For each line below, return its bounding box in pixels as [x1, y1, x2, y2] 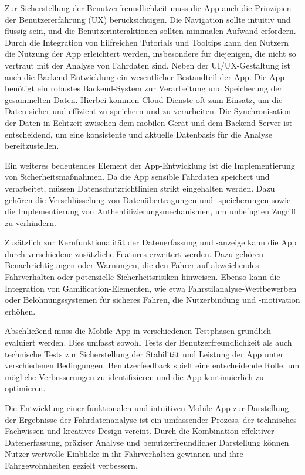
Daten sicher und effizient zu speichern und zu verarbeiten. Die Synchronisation [5, 105, 292, 117]
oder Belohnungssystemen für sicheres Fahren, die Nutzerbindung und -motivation [5, 293, 300, 306]
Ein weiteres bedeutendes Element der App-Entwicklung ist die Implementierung [5, 159, 295, 171]
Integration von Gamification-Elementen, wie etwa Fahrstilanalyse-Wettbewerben [5, 282, 297, 294]
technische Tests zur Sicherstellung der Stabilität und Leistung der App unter [5, 347, 284, 360]
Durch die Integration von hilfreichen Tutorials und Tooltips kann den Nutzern [5, 36, 289, 48]
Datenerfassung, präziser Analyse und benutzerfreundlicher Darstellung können [5, 436, 289, 448]
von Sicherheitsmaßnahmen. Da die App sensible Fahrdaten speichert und [5, 170, 270, 183]
